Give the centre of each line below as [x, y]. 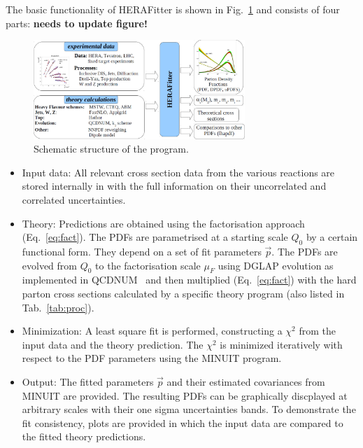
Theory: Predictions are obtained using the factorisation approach [163, 223]
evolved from [50, 265]
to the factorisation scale [148, 265]
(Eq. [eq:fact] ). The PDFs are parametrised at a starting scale [155, 237]
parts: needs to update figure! [77, 23]
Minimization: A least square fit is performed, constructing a [152, 331]
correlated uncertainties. [74, 199]
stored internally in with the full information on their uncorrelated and [174, 186]
